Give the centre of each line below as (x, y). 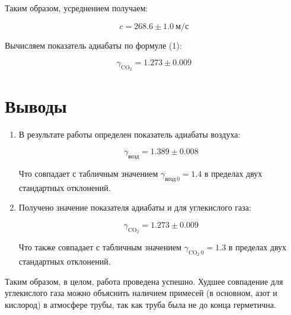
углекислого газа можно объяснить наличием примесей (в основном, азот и (141, 293)
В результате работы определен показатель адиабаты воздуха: (129, 134)
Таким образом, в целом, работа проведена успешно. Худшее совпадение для (144, 281)
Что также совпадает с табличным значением (100, 247)
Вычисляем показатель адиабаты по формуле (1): (93, 45)
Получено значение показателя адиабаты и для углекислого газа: (135, 207)
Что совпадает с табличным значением (88, 173)
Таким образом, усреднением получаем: (76, 8)
